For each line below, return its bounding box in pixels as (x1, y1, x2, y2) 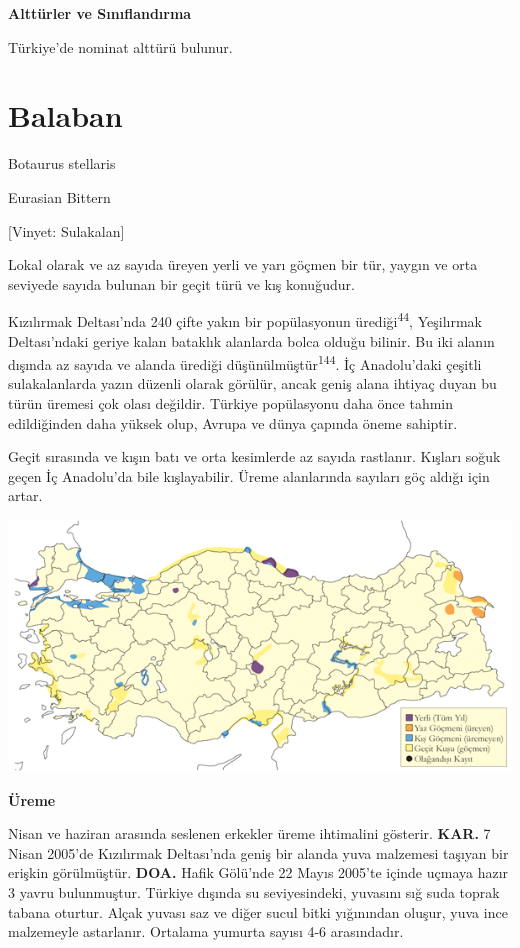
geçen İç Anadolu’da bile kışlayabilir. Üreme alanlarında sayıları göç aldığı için (8, 465, 490, 486)
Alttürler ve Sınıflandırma (8, 3, 192, 23)
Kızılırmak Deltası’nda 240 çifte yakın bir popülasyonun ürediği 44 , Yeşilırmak (8, 308, 482, 331)
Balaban (8, 95, 123, 136)
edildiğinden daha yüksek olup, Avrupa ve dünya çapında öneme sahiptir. (8, 412, 458, 433)
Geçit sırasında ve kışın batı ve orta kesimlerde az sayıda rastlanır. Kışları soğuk (8, 446, 501, 467)
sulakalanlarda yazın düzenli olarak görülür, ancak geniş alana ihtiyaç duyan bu (8, 373, 497, 394)
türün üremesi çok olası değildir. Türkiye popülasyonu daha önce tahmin (8, 392, 454, 413)
